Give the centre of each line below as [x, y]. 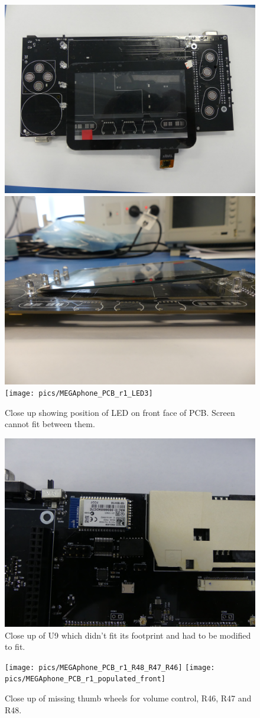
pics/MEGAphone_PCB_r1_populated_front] [85, 679]
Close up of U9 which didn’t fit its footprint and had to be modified [128, 635]
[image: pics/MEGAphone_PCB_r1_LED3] [79, 394]
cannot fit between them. [50, 424]
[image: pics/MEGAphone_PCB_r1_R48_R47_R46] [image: [110, 667]
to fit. [15, 647]
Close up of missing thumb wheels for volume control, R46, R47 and [128, 698]
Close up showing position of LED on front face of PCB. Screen [120, 412]
